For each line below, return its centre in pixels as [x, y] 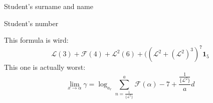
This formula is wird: [36, 40]
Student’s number [31, 23]
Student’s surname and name [49, 6]
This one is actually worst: [45, 67]
